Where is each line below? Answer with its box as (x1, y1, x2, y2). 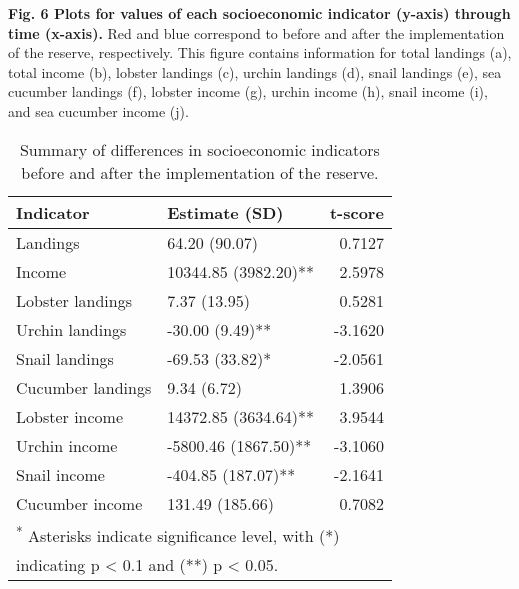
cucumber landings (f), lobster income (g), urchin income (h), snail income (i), (8, 81, 488, 102)
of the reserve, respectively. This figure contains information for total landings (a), (8, 42, 512, 63)
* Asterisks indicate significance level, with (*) (16, 520, 340, 547)
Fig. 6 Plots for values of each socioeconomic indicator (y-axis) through (8, 3, 511, 23)
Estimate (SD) (167, 200, 284, 224)
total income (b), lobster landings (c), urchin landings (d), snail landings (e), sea (8, 61, 502, 82)
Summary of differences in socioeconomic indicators (19, 137, 380, 161)
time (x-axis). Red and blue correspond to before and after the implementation (8, 22, 505, 43)
